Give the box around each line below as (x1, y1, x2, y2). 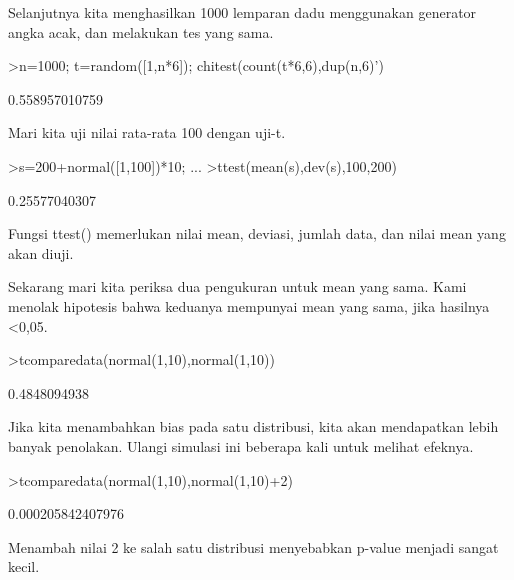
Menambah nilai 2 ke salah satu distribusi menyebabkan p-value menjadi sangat (8, 536, 499, 557)
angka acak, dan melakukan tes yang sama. (8, 21, 274, 42)
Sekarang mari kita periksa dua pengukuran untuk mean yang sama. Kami (8, 276, 467, 297)
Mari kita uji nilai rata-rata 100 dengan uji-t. (8, 122, 286, 143)
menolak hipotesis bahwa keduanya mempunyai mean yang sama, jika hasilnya (8, 295, 490, 316)
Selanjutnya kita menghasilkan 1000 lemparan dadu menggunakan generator (8, 2, 477, 22)
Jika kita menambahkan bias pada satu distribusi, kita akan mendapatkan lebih (8, 416, 499, 437)
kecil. (8, 556, 40, 577)
